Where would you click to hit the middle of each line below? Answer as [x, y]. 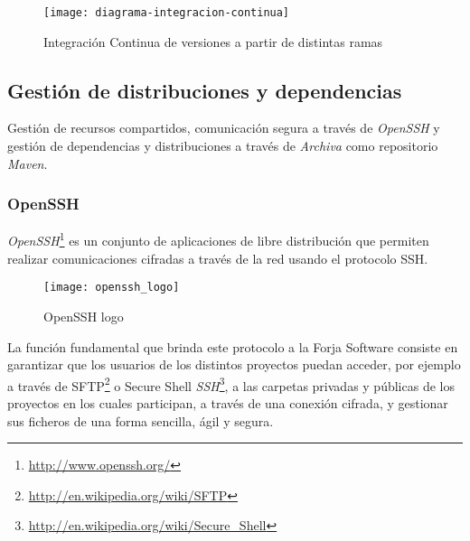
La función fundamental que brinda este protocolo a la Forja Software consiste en [233, 346]
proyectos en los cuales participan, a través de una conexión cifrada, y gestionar [228, 402]
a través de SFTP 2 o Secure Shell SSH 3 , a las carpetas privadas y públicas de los [231, 384]
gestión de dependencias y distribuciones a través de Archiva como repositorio [223, 146]
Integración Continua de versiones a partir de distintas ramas [213, 41]
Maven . [28, 163]
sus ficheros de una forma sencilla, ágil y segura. [141, 420]
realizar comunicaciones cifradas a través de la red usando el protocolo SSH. [218, 258]
